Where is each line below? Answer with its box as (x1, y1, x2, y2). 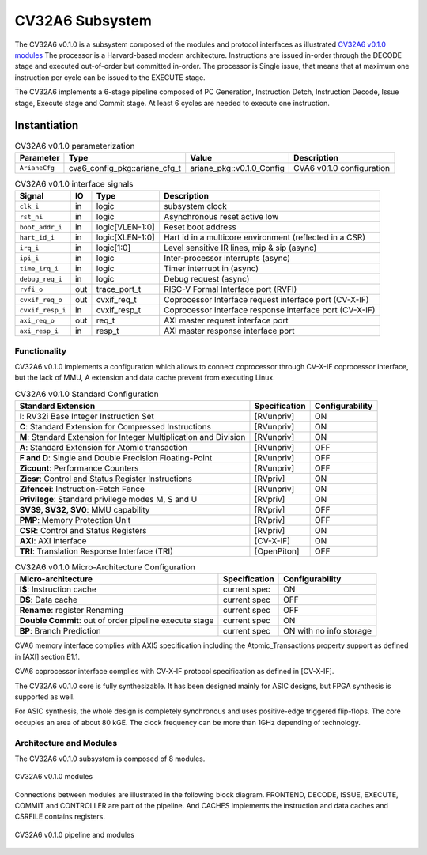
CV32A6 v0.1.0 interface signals (14, 178, 134, 189)
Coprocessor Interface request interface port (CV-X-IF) (163, 294, 369, 305)
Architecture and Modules (14, 737, 118, 748)
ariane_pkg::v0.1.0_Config (190, 162, 285, 173)
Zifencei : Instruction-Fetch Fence (19, 483, 145, 494)
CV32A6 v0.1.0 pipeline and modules (14, 830, 134, 839)
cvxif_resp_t (96, 305, 142, 316)
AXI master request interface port (163, 315, 289, 326)
